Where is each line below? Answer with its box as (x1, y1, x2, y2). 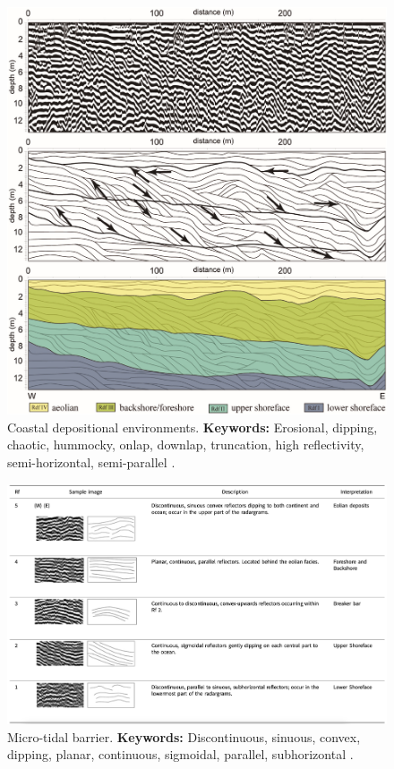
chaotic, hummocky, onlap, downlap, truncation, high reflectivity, (7, 435, 364, 454)
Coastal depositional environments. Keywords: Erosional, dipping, (7, 417, 378, 436)
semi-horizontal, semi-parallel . (7, 452, 176, 471)
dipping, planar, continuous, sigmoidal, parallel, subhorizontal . (7, 745, 354, 764)
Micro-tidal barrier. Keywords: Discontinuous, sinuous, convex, (7, 727, 361, 746)
